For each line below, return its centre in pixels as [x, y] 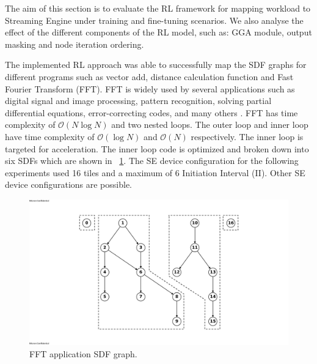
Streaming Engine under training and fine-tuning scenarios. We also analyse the [154, 20]
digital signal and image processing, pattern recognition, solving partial [138, 101]
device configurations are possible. [68, 184]
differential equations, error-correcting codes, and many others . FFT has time [151, 112]
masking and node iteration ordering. [75, 44]
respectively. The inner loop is [247, 136]
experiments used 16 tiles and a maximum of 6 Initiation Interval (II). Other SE [155, 172]
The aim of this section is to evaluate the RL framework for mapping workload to [158, 8]
